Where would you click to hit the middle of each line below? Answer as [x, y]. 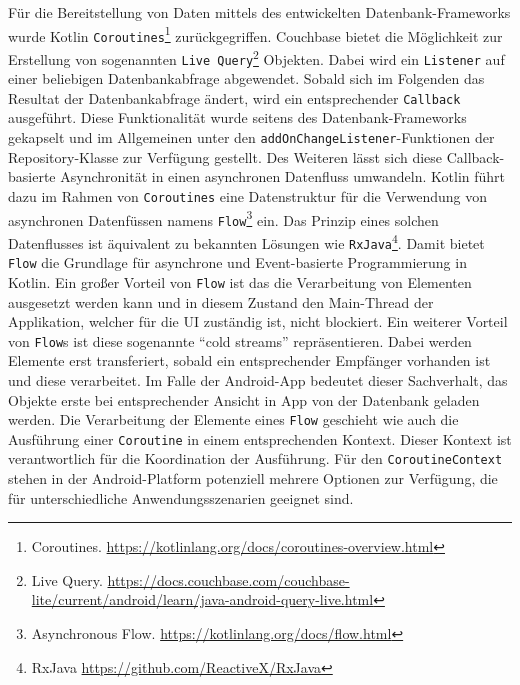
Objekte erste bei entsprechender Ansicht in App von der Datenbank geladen [244, 399]
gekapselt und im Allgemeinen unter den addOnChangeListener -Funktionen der [251, 137]
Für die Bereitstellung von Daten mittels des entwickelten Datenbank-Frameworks [259, 12]
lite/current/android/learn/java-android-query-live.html [202, 599]
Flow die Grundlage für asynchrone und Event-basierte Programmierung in [237, 262]
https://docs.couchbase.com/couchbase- [228, 579]
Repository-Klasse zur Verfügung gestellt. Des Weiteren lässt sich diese [225, 156]
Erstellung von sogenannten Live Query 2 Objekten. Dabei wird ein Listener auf [256, 57]
